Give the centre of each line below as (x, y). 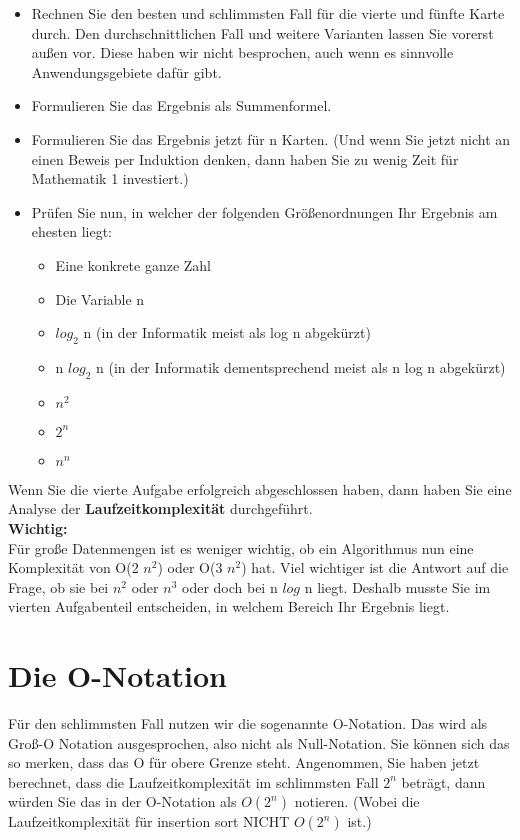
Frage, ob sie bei (58, 586)
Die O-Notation (117, 675)
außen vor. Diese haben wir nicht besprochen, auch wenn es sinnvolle (242, 52)
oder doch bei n (229, 586)
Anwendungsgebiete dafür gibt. (126, 71)
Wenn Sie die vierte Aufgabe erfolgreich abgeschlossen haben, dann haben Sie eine (260, 488)
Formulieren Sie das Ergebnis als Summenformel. (181, 105)
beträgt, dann (443, 781)
